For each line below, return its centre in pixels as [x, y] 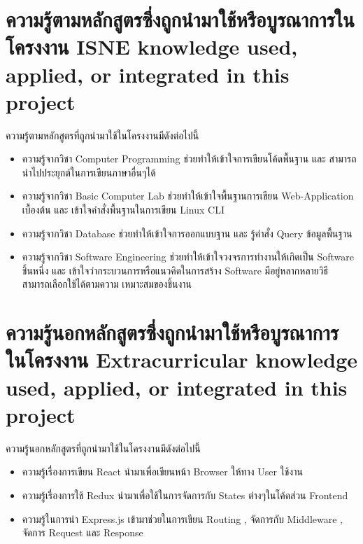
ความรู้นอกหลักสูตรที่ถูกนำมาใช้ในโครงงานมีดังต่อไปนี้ [103, 448]
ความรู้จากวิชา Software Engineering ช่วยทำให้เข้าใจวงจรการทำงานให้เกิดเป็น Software [188, 257]
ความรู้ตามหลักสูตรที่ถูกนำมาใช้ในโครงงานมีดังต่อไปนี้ [102, 135]
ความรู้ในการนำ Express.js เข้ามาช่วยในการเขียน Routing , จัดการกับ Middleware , [182, 518]
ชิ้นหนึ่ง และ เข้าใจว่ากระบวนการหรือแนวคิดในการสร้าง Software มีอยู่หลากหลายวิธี [175, 270]
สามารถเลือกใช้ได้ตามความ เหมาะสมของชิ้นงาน [107, 284]
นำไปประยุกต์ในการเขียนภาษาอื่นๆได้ [89, 172]
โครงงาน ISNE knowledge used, [152, 47]
